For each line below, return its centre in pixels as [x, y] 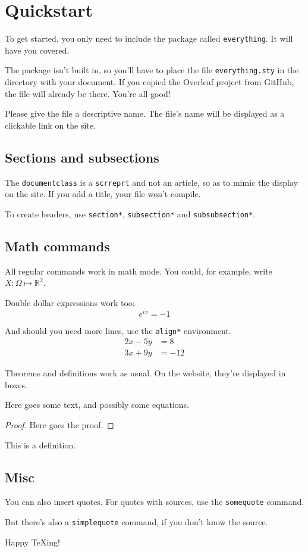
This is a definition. [40, 445]
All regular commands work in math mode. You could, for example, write [139, 271]
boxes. [16, 384]
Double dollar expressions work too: [70, 302]
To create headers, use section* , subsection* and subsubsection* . [130, 213]
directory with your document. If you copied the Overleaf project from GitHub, [150, 82]
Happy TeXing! [32, 542]
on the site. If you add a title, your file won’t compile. [103, 194]
